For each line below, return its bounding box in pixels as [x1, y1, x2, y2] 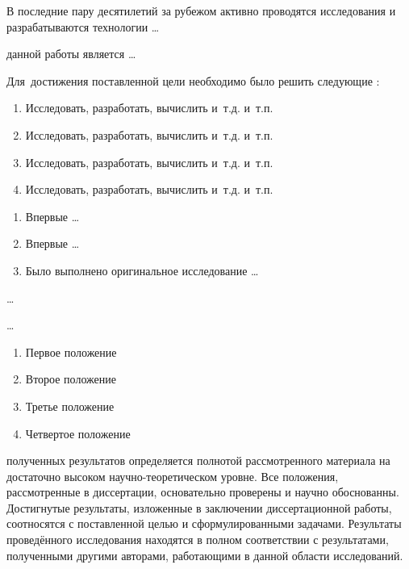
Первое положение [25, 343, 117, 360]
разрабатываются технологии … [6, 18, 160, 35]
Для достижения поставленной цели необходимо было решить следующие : [6, 72, 380, 89]
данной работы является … [6, 45, 136, 62]
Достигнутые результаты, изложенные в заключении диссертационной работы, [6, 499, 392, 516]
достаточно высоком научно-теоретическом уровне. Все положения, [6, 467, 339, 484]
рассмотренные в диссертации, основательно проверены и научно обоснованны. [6, 483, 399, 500]
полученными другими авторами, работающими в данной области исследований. [6, 546, 403, 563]
